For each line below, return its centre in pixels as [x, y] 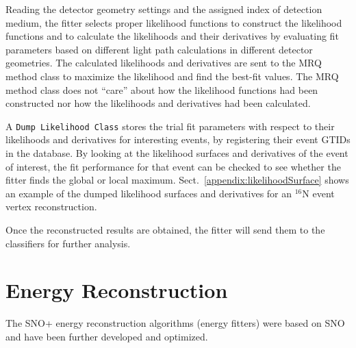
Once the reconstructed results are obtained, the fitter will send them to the [165, 229]
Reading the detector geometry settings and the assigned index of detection [164, 9]
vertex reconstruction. [51, 207]
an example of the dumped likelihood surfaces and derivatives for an [149, 193]
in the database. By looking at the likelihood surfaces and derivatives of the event [177, 153]
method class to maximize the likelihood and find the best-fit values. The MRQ [172, 76]
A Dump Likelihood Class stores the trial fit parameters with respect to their [170, 126]
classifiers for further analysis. [68, 243]
